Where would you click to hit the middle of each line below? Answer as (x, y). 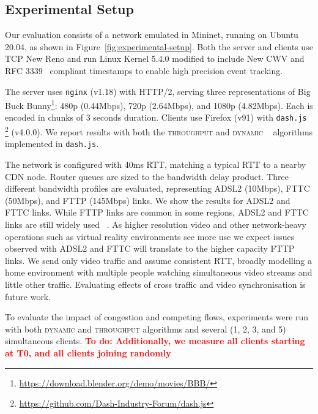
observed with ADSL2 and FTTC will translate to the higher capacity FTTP (150, 248)
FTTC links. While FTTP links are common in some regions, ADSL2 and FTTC (157, 212)
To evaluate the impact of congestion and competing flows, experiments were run (157, 317)
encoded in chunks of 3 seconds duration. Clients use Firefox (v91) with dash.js (156, 117)
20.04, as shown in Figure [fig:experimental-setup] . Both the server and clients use (159, 46)
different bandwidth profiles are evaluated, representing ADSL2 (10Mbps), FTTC (157, 188)
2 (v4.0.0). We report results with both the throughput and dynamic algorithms (159, 131)
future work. (28, 296)
